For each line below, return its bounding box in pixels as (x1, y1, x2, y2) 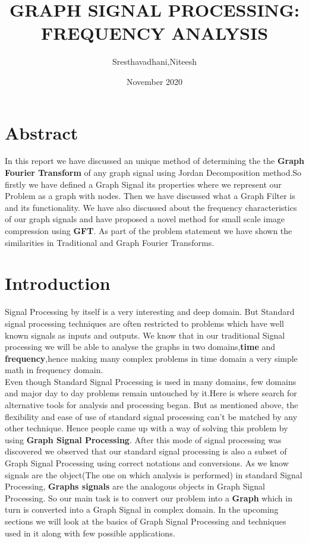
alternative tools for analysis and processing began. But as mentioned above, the (5, 399, 298, 411)
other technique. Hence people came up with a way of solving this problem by (5, 422, 288, 434)
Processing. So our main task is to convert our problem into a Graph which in (5, 491, 292, 504)
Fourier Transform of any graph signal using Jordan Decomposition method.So (5, 166, 302, 179)
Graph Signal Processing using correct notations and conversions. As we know (5, 457, 289, 469)
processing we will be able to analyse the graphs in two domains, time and (5, 340, 276, 353)
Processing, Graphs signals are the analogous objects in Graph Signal (5, 480, 265, 493)
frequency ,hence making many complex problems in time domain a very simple (5, 352, 298, 364)
